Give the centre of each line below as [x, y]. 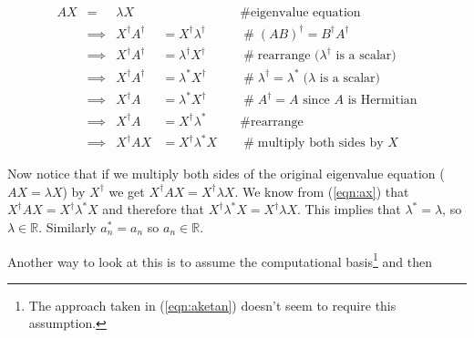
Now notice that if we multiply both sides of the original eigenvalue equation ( [226, 174]
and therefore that [154, 209]
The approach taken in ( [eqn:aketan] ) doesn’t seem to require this [212, 305]
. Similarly [67, 227]
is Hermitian [382, 101]
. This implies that [349, 209]
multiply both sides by [320, 143]
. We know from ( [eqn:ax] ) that [322, 191]
